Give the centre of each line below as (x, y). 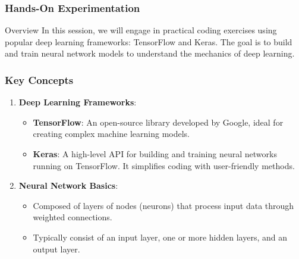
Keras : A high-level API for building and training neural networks (155, 154)
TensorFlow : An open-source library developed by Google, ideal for (158, 122)
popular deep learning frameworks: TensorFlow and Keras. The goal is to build (149, 41)
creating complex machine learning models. (111, 134)
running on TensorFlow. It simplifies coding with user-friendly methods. (164, 165)
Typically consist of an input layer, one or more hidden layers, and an (160, 237)
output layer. (56, 249)
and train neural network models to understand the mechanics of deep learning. (150, 53)
